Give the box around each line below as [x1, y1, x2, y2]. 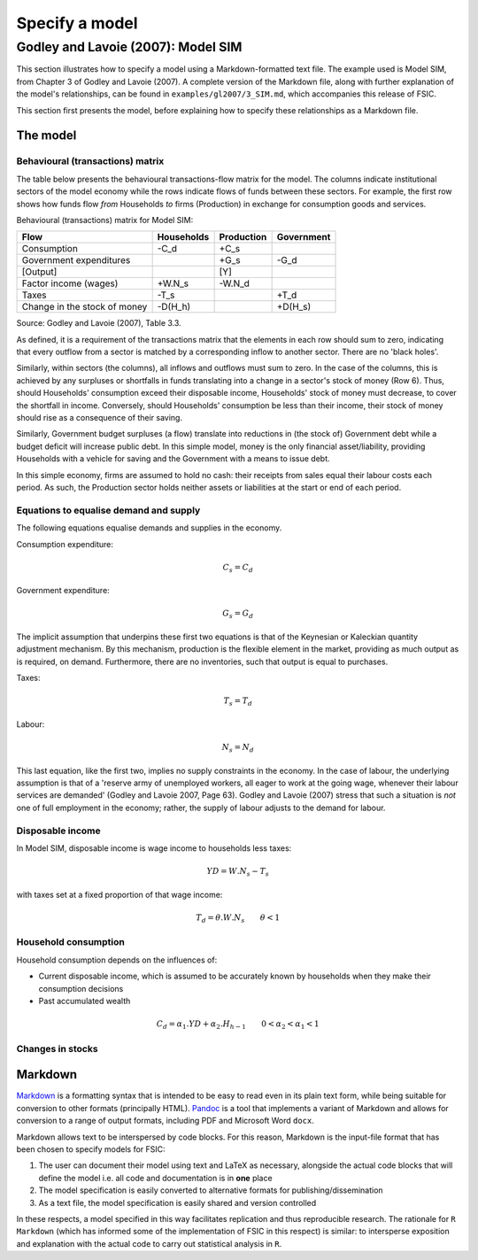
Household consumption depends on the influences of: [16, 955, 218, 965]
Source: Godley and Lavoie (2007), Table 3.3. [16, 318, 181, 329]
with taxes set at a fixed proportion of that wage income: [16, 889, 223, 900]
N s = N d [221, 742, 254, 754]
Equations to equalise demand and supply [16, 504, 201, 516]
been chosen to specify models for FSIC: [16, 1143, 166, 1155]
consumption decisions [38, 983, 124, 993]
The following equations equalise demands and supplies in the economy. [16, 522, 282, 533]
